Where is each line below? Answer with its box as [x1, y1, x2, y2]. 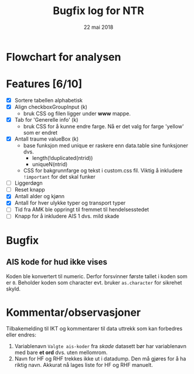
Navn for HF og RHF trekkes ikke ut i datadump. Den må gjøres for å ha [14, 355, 186, 362]
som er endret [23, 129, 57, 136]
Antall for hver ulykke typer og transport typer [14, 199, 126, 206]
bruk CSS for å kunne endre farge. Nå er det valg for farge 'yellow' [23, 123, 184, 130]
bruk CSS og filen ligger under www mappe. [23, 110, 131, 117]
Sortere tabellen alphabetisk [14, 96, 83, 103]
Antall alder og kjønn [14, 193, 65, 200]
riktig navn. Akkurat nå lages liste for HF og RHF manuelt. [14, 362, 154, 369]
